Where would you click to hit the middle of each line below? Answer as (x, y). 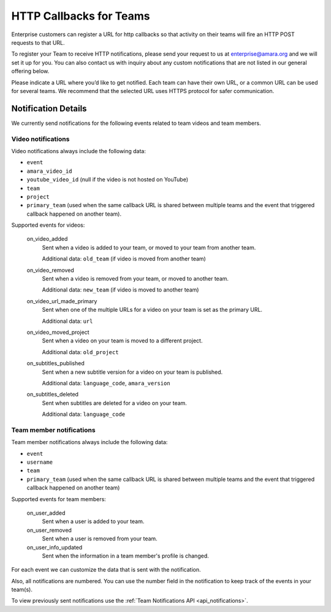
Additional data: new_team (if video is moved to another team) (120, 290)
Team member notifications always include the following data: (89, 442)
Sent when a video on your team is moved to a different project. (122, 341)
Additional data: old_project (80, 352)
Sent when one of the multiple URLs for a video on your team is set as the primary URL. (152, 310)
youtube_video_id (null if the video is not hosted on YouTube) (108, 179)
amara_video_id (50, 171)
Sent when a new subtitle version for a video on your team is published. (132, 372)
